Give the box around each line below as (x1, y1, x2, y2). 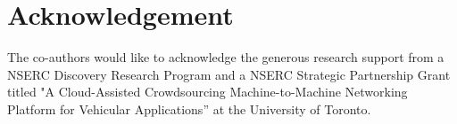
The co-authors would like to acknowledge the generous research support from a (7, 48, 445, 66)
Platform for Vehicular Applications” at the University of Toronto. (7, 99, 371, 118)
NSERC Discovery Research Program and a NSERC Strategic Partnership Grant (7, 65, 451, 83)
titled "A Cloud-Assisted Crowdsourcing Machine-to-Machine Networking (7, 82, 408, 101)
